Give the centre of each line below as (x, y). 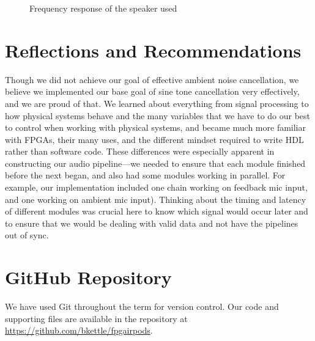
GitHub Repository (88, 277)
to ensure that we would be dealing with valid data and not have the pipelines (152, 223)
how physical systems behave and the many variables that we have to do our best (158, 115)
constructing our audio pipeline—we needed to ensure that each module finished (155, 163)
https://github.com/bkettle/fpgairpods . (79, 330)
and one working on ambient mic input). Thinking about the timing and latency (156, 199)
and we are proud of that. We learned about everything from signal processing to (157, 103)
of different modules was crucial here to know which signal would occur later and (157, 211)
